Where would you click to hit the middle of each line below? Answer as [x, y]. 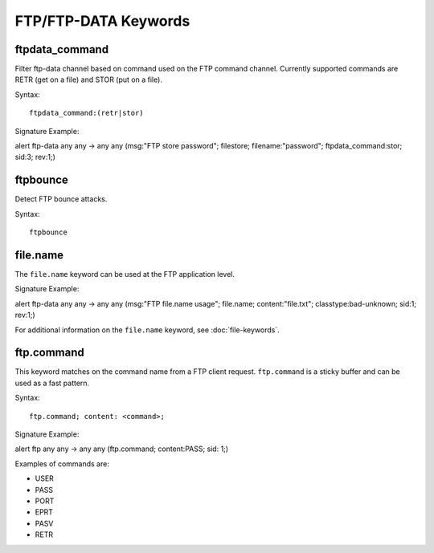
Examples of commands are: [62, 464]
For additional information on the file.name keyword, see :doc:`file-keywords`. [147, 330]
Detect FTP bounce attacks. [61, 199]
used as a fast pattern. [52, 383]
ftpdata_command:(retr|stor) [86, 113]
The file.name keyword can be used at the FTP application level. [125, 274]
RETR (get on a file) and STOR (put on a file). [88, 79]
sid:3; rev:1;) [35, 157]
